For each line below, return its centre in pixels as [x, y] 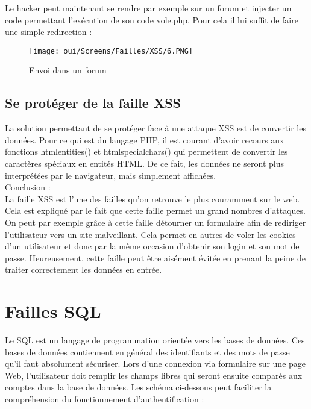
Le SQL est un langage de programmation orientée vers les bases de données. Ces [155, 340]
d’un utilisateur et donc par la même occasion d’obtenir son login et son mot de [152, 246]
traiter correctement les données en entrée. [83, 270]
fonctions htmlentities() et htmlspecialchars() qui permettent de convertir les [146, 151]
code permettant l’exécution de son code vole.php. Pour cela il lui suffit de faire [152, 20]
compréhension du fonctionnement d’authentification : [105, 399]
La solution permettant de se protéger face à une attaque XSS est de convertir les [155, 128]
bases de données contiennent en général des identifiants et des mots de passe [147, 351]
